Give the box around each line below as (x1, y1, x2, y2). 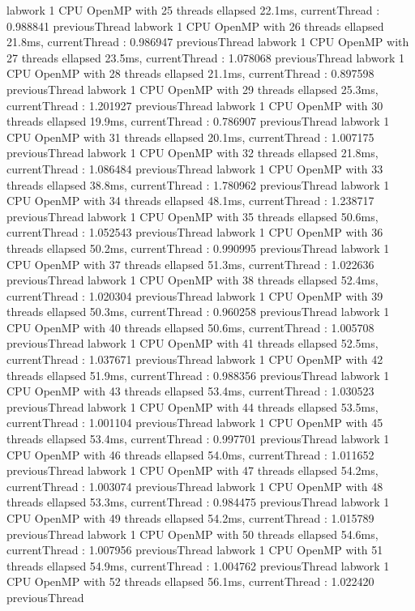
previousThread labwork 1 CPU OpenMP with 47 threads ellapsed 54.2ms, (6, 462, 379, 479)
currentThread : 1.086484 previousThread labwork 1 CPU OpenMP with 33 (6, 160, 383, 177)
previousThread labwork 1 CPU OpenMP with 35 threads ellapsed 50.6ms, (6, 207, 379, 224)
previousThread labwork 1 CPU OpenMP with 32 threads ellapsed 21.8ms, (6, 144, 379, 161)
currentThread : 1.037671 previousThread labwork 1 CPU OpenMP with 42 (6, 351, 383, 368)
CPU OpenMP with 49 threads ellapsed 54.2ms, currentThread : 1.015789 (6, 510, 374, 526)
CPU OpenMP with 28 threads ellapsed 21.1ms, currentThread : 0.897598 (6, 65, 374, 82)
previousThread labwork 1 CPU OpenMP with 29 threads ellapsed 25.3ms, (6, 80, 379, 97)
